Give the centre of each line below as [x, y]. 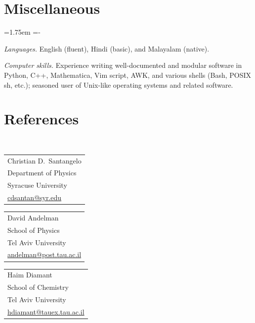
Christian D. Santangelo [44, 160]
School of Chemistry [38, 287]
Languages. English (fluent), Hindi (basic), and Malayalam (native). [107, 48]
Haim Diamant [30, 275]
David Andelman [33, 217]
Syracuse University [37, 185]
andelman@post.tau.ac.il [44, 254]
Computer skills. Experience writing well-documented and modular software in [123, 65]
